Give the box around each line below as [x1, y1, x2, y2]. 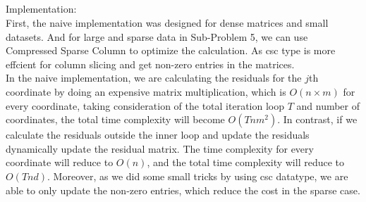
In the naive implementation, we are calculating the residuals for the [6, 70, 302, 85]
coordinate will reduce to [6, 155, 114, 170]
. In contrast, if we [277, 112, 358, 127]
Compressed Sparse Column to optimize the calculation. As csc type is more [6, 43, 336, 58]
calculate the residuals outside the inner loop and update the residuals [6, 127, 310, 142]
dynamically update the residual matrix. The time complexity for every [6, 141, 314, 156]
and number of [296, 98, 360, 113]
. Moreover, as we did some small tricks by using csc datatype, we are [47, 168, 348, 183]
